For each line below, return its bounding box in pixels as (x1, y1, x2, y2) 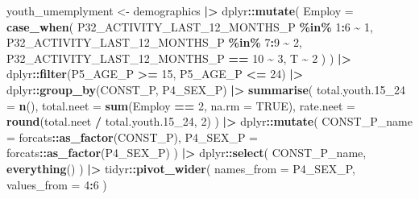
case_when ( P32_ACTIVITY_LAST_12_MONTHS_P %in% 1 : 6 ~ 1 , (6, 18, 373, 35)
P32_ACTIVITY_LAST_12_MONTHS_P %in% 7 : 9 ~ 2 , (6, 34, 302, 51)
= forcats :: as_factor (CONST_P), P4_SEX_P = (6, 128, 258, 145)
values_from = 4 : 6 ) (6, 176, 107, 193)
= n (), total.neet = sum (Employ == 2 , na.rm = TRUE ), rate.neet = (6, 97, 355, 114)
